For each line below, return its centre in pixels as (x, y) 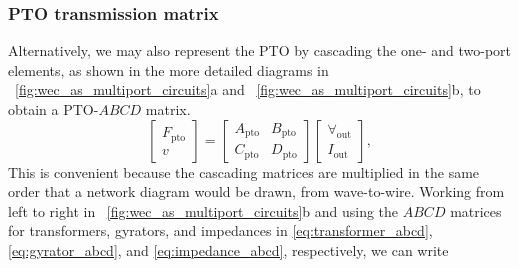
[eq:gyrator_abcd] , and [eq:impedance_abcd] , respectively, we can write (228, 249)
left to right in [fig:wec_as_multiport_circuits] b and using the (203, 210)
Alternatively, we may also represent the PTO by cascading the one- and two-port (259, 50)
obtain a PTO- (53, 109)
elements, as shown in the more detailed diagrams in (168, 69)
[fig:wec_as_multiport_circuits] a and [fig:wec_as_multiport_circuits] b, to (248, 89)
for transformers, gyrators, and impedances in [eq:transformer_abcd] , (220, 230)
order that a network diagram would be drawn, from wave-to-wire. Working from (256, 191)
